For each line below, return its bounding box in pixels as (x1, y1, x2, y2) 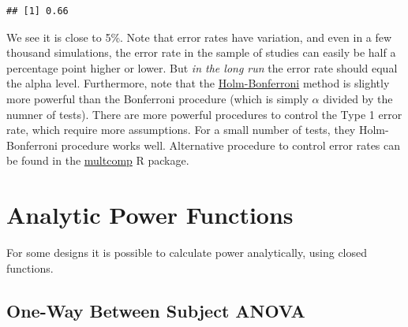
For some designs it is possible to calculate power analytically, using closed (6, 244, 368, 261)
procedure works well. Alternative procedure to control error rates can (61, 136, 401, 153)
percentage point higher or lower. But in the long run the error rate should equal (6, 59, 398, 76)
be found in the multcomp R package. (6, 152, 189, 169)
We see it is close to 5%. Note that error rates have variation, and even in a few (6, 28, 392, 45)
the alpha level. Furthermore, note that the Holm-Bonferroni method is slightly (6, 75, 390, 91)
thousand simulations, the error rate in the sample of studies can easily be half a (6, 44, 396, 61)
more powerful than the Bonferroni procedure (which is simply (6, 90, 309, 106)
